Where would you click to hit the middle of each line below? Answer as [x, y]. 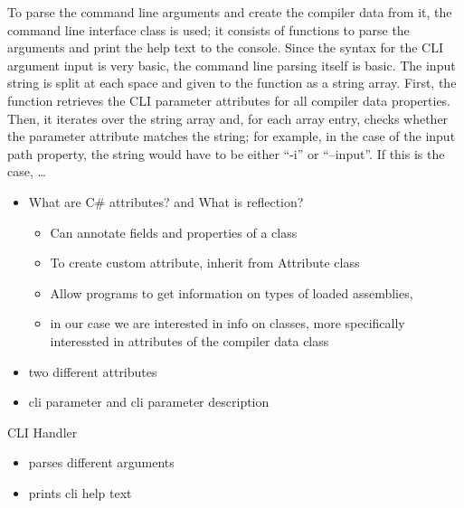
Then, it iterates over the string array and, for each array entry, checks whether [228, 118]
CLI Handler [43, 432]
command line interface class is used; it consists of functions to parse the [208, 29]
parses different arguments [101, 462]
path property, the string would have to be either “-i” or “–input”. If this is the [226, 153]
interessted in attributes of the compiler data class [189, 340]
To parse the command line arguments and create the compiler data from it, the [230, 12]
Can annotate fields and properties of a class [174, 232]
